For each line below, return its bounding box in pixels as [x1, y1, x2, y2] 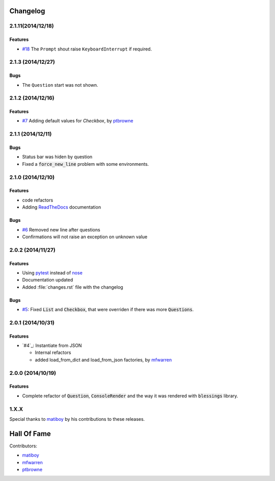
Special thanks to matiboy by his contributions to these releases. [9, 416, 145, 422]
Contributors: [9, 443, 38, 449]
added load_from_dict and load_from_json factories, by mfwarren [35, 357, 172, 363]
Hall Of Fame [9, 429, 51, 438]
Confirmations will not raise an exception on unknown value [22, 234, 148, 240]
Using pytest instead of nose [22, 269, 82, 275]
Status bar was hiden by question [22, 154, 93, 160]
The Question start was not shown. [22, 82, 99, 88]
